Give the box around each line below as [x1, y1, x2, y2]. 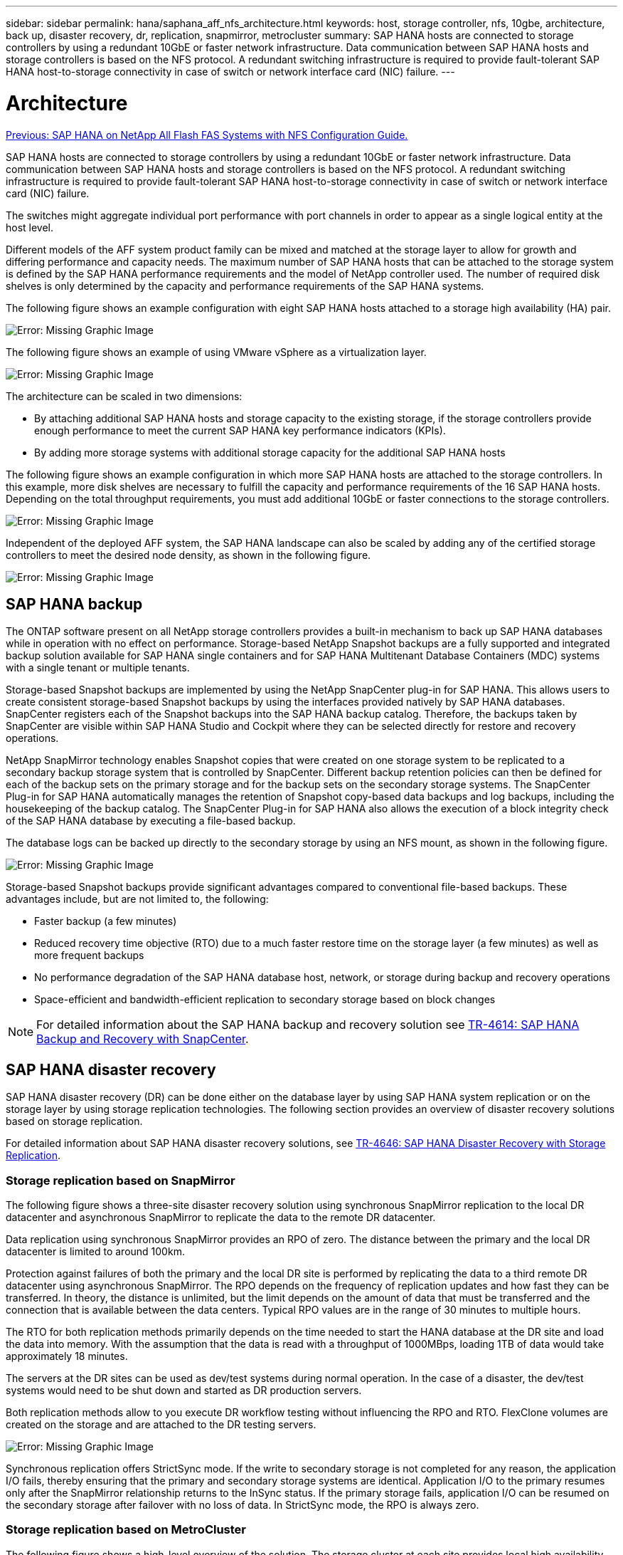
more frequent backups [34, 949, 144, 962]
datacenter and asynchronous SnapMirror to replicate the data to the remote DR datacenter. [6, 1210, 436, 1223]
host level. [6, 221, 54, 234]
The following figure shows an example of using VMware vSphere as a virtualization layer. [6, 345, 427, 358]
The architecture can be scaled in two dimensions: [6, 389, 243, 402]
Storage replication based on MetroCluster [6, 1522, 247, 1537]
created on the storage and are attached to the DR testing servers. [6, 1418, 316, 1430]
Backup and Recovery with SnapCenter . [36, 1032, 249, 1047]
